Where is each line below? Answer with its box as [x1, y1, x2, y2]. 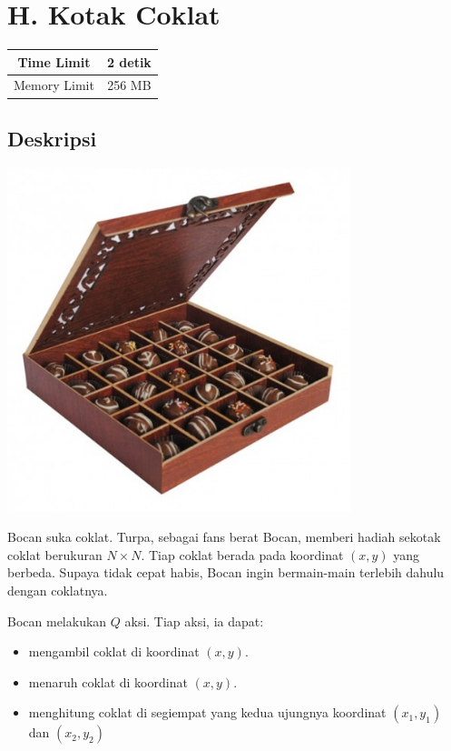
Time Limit [17, 52, 91, 71]
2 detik [106, 52, 152, 71]
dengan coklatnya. [7, 581, 108, 600]
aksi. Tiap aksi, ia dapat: [124, 611, 264, 630]
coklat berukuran [7, 545, 103, 564]
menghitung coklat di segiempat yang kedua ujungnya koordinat [28, 703, 387, 722]
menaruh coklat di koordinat [28, 672, 188, 691]
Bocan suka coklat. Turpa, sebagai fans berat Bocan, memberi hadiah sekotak [7, 527, 441, 546]
